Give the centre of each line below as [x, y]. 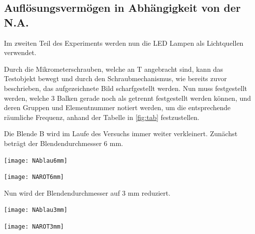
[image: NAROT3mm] [34, 227]
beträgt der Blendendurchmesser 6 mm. [64, 143]
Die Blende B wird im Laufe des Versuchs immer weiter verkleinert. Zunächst [121, 133]
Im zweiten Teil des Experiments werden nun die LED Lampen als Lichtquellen [124, 43]
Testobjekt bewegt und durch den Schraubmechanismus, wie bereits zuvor [115, 78]
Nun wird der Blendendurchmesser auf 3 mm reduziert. [87, 192]
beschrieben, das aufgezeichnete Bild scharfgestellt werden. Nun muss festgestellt [126, 88]
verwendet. [20, 52]
